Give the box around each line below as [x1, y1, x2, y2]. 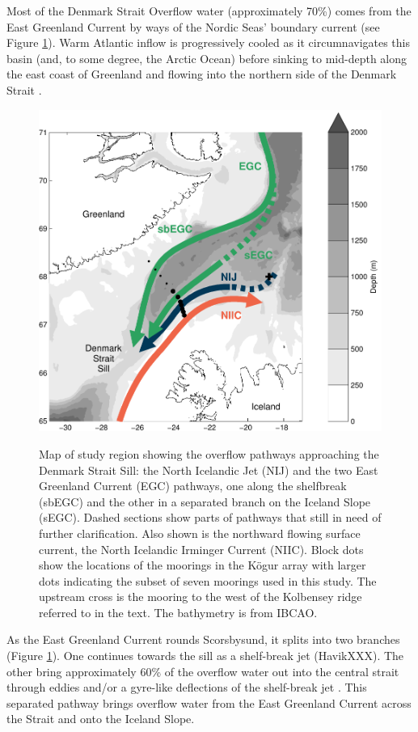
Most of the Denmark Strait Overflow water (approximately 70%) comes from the [6, 2, 412, 19]
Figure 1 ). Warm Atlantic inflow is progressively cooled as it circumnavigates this [6, 34, 411, 51]
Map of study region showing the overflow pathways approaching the [39, 445, 379, 462]
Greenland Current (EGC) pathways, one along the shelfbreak [39, 477, 347, 494]
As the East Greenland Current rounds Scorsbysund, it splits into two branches [6, 631, 400, 648]
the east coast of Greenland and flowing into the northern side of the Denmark [6, 66, 397, 83]
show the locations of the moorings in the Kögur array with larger [39, 556, 366, 573]
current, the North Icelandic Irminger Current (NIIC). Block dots [39, 540, 364, 557]
